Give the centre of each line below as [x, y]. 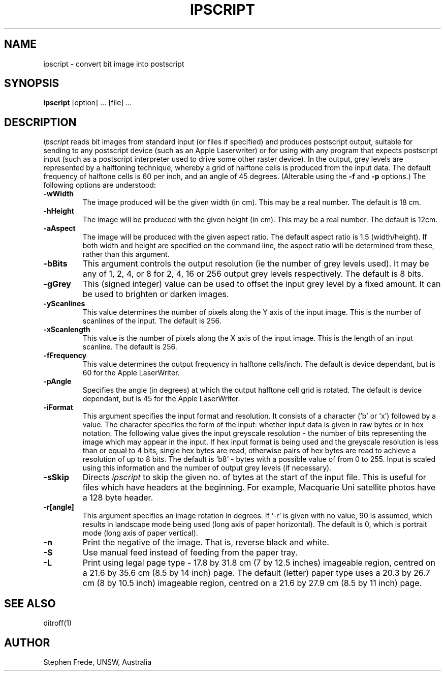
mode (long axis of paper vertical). [140, 533]
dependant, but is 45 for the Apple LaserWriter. [161, 399]
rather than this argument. [126, 254]
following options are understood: [100, 185]
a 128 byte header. [118, 498]
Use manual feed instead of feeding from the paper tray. [190, 553]
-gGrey [57, 284]
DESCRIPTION [40, 122]
